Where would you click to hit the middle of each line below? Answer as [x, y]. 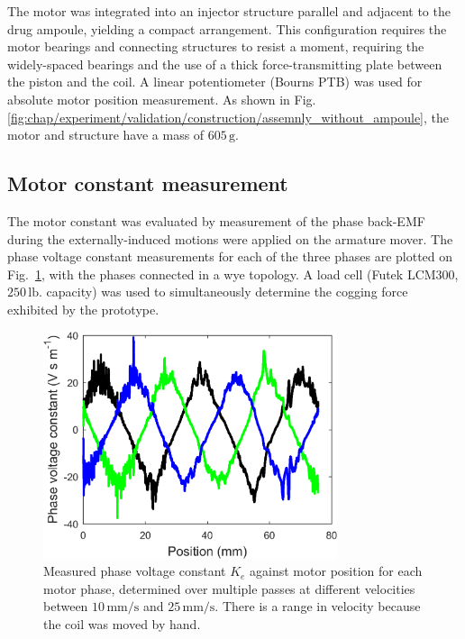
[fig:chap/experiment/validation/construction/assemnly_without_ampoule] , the [228, 117]
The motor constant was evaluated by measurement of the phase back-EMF [216, 220]
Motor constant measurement [148, 183]
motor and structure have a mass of [106, 135]
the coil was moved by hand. [122, 624]
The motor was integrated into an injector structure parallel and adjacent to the [229, 11]
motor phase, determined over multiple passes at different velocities [229, 588]
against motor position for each [336, 571]
